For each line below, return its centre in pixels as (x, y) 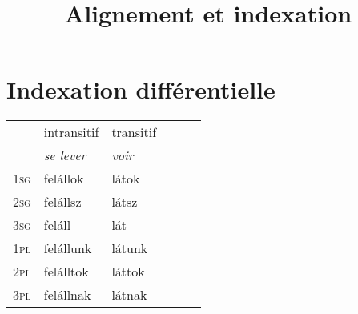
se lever (65, 155)
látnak (129, 295)
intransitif (71, 132)
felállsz (62, 202)
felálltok (66, 272)
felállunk (68, 248)
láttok (128, 272)
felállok (64, 179)
